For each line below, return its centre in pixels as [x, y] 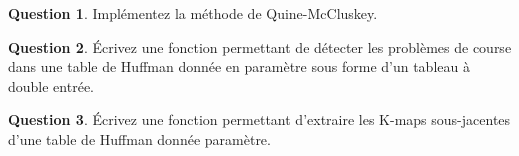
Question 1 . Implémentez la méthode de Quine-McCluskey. [193, 13]
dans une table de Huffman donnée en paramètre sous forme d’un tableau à [239, 66]
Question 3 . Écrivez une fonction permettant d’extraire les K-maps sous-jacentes [259, 119]
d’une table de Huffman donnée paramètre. [139, 138]
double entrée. [51, 85]
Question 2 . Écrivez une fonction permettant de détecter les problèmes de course [260, 46]
